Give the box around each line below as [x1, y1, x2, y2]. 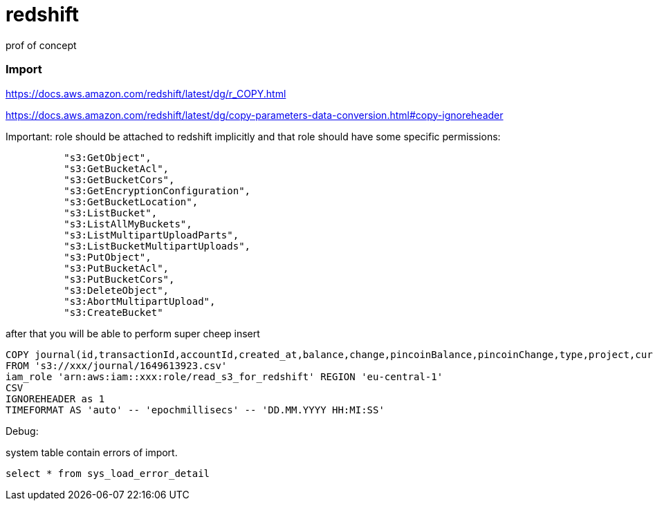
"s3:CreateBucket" [64, 306, 163, 318]
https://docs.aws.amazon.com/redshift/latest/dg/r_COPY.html [6, 87, 286, 100]
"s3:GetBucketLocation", [64, 196, 199, 207]
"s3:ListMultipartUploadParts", [64, 229, 239, 241]
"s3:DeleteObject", [64, 284, 169, 296]
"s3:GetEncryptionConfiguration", [64, 185, 251, 196]
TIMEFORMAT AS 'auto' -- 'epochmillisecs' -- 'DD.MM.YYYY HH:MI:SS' [6, 404, 385, 415]
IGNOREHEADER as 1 [6, 393, 105, 404]
